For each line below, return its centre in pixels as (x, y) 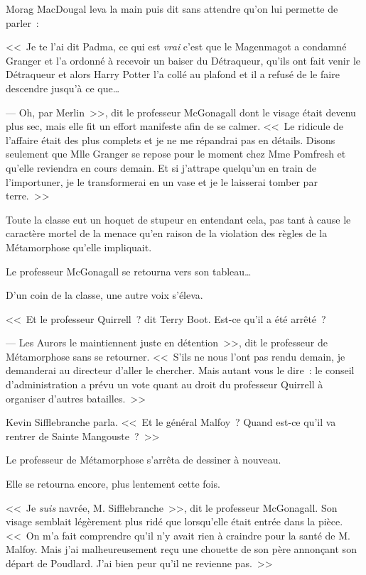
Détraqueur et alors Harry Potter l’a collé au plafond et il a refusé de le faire (173, 74)
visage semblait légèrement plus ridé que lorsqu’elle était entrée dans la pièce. (174, 521)
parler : (22, 22)
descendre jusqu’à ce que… (63, 88)
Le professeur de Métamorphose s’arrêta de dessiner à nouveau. (144, 460)
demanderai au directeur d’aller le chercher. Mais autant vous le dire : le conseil (180, 370)
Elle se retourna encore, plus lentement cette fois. (113, 484)
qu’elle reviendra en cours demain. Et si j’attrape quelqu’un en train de (161, 167)
